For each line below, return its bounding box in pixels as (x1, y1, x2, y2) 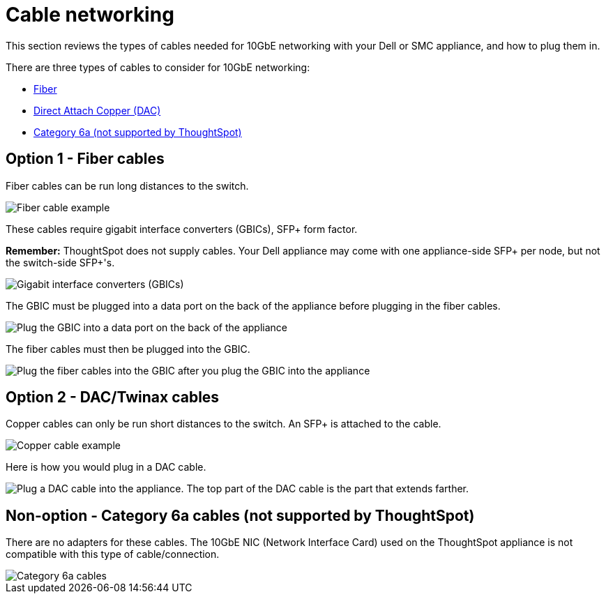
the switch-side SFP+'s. (6, 256, 115, 268)
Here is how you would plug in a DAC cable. (6, 461, 206, 473)
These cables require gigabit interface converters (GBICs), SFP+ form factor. (6, 222, 358, 235)
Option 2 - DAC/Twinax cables (6, 388, 220, 407)
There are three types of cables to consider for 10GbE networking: (6, 61, 310, 73)
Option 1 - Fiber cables (6, 150, 165, 168)
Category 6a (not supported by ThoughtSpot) (33, 126, 242, 138)
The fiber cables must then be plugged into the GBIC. (6, 342, 250, 355)
